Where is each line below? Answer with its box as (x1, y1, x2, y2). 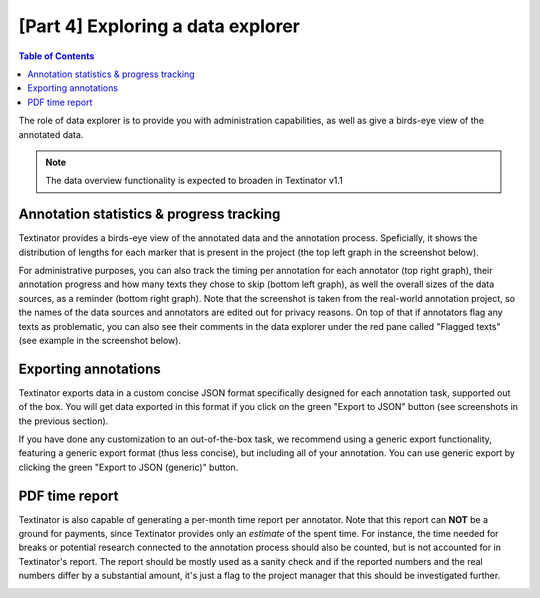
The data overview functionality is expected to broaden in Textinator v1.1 (45, 175, 344, 187)
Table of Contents (18, 50, 95, 62)
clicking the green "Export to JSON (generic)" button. (18, 461, 239, 473)
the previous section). (18, 415, 109, 427)
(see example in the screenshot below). (18, 334, 182, 346)
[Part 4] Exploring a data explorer (18, 15, 300, 37)
